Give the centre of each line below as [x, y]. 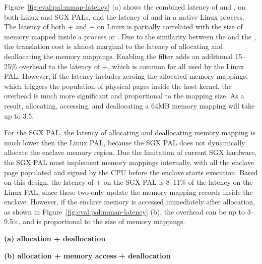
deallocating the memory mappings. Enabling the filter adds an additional [118, 56]
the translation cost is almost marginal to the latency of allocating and [113, 46]
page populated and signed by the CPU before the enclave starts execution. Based [131, 172]
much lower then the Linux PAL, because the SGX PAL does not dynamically [125, 142]
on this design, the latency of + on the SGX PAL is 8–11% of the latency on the [128, 182]
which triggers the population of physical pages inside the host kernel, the [118, 86]
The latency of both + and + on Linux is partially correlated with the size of [123, 27]
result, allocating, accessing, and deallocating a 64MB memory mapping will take [129, 105]
